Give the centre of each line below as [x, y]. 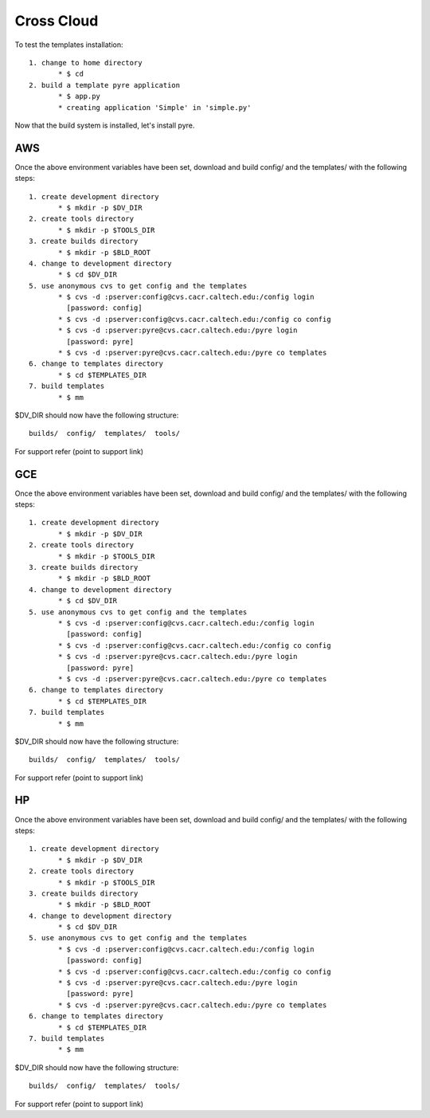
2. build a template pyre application [105, 85]
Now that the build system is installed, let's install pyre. [105, 125]
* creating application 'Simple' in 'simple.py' [155, 107]
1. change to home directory [86, 63]
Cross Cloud [57, 21]
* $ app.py [80, 96]
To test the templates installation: [69, 45]
